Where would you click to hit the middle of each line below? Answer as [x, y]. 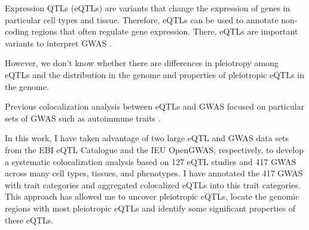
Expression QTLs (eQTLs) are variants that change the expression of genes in [148, 8]
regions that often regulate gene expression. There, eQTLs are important [165, 31]
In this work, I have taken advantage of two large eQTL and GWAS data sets [147, 138]
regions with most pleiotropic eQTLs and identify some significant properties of [150, 208]
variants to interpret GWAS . [58, 43]
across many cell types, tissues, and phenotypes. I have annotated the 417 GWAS [154, 173]
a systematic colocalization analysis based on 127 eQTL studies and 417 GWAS [151, 161]
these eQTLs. [29, 220]
